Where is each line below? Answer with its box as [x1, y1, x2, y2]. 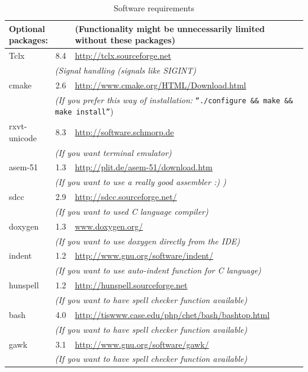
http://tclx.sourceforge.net [75, 49, 171, 62]
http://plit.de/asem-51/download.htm [75, 161, 213, 173]
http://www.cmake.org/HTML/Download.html [75, 78, 246, 91]
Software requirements [114, 2, 194, 14]
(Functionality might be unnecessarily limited [75, 22, 265, 34]
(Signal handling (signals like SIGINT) [54, 63, 196, 76]
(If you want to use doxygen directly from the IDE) [54, 234, 240, 247]
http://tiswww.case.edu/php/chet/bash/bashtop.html [75, 308, 270, 320]
